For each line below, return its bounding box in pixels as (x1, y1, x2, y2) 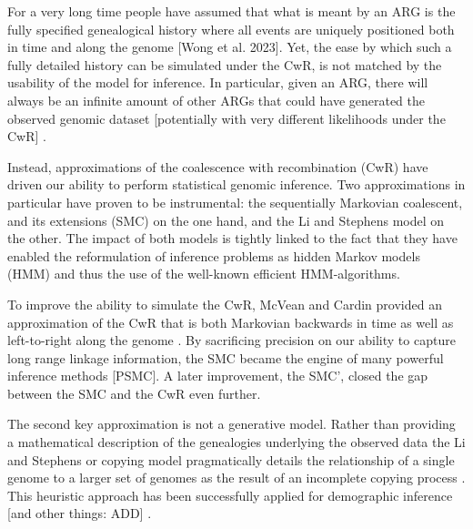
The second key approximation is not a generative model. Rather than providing (7, 414, 456, 433)
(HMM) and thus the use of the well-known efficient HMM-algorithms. (7, 264, 400, 283)
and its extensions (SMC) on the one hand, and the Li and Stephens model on (7, 210, 445, 229)
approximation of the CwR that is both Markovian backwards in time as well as (7, 312, 454, 331)
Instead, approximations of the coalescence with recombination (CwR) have (7, 157, 428, 176)
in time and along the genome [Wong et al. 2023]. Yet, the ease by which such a (7, 37, 452, 56)
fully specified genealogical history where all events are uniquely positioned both (7, 19, 455, 38)
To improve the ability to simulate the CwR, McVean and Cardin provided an (7, 294, 442, 313)
